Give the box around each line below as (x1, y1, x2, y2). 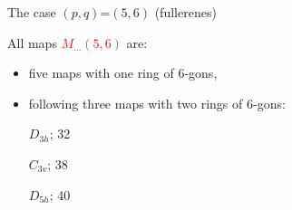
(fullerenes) (154, 3, 217, 21)
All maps (7, 33, 57, 52)
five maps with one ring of (28, 63, 174, 82)
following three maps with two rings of (28, 93, 243, 112)
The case (7, 3, 56, 21)
